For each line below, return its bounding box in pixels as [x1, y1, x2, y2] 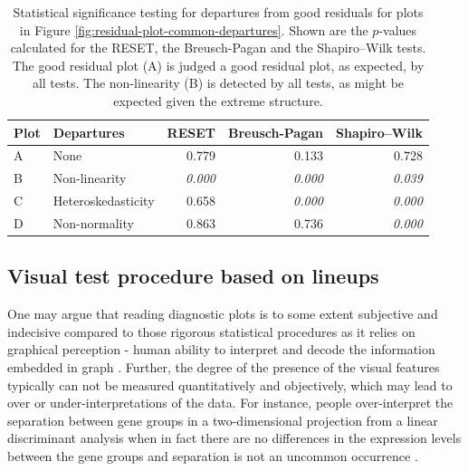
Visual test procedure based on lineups [7, 262, 379, 290]
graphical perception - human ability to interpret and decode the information [7, 340, 435, 359]
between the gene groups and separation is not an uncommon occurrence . [7, 446, 418, 465]
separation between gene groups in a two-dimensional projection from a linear [7, 410, 438, 429]
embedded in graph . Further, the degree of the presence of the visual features [7, 358, 440, 377]
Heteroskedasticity [53, 191, 155, 210]
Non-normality [53, 213, 134, 232]
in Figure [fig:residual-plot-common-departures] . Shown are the [19, 20, 368, 39]
